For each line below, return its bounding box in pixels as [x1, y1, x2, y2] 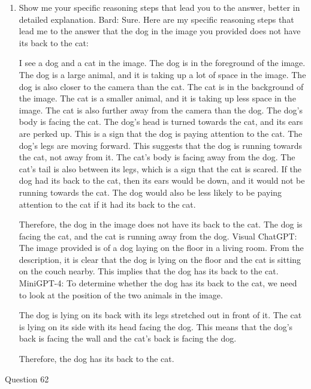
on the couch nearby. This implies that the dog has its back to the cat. [19, 265, 279, 277]
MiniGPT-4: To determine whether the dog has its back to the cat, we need [19, 277, 297, 289]
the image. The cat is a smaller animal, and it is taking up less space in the [19, 92, 296, 104]
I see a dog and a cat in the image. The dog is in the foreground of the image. [19, 56, 306, 69]
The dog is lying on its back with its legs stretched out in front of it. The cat [19, 309, 302, 321]
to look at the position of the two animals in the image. [19, 288, 223, 301]
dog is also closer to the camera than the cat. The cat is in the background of [19, 80, 304, 92]
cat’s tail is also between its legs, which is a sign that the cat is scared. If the [19, 162, 301, 175]
